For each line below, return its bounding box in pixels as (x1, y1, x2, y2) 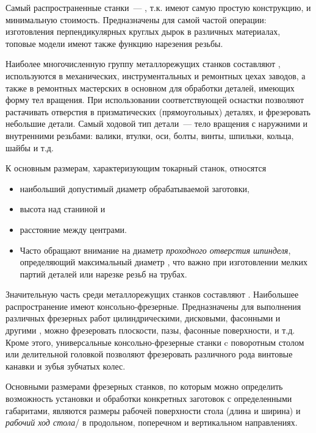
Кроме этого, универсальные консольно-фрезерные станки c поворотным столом (5, 335, 304, 348)
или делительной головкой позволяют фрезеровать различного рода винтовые (5, 348, 293, 360)
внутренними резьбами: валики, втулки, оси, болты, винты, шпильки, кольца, (5, 129, 294, 141)
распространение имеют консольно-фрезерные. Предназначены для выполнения (5, 299, 301, 312)
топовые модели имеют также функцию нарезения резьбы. (5, 37, 223, 49)
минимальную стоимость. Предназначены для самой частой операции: (5, 13, 267, 26)
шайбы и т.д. (5, 141, 54, 154)
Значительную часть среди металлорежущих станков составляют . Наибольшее (5, 288, 299, 301)
